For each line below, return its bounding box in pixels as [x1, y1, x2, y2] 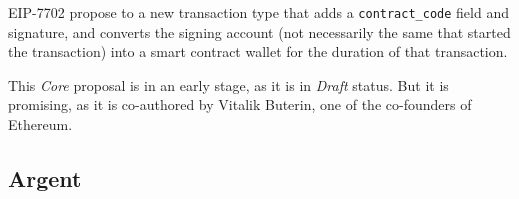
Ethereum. [8, 114, 73, 135]
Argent [8, 163, 82, 194]
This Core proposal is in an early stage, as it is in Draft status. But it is [8, 74, 449, 95]
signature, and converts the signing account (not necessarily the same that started [8, 21, 511, 42]
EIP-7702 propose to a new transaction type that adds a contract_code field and [8, 2, 509, 22]
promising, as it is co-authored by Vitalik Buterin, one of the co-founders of [8, 94, 472, 115]
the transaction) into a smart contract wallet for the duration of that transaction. [8, 41, 508, 62]
